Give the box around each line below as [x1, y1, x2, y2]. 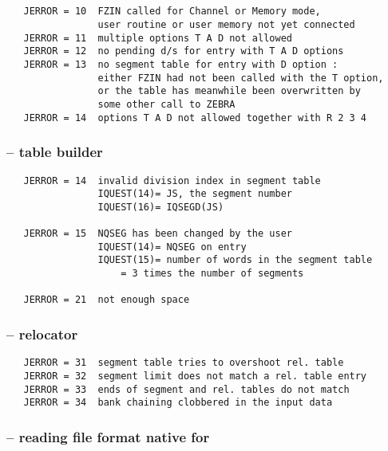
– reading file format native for [6, 426, 210, 446]
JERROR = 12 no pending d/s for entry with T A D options [23, 45, 344, 57]
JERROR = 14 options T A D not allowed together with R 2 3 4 [23, 112, 367, 124]
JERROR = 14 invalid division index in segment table [23, 175, 321, 186]
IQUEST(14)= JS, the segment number [97, 188, 292, 200]
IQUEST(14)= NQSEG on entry [97, 241, 247, 253]
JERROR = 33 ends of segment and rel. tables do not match [23, 383, 350, 395]
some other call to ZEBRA [97, 98, 236, 110]
